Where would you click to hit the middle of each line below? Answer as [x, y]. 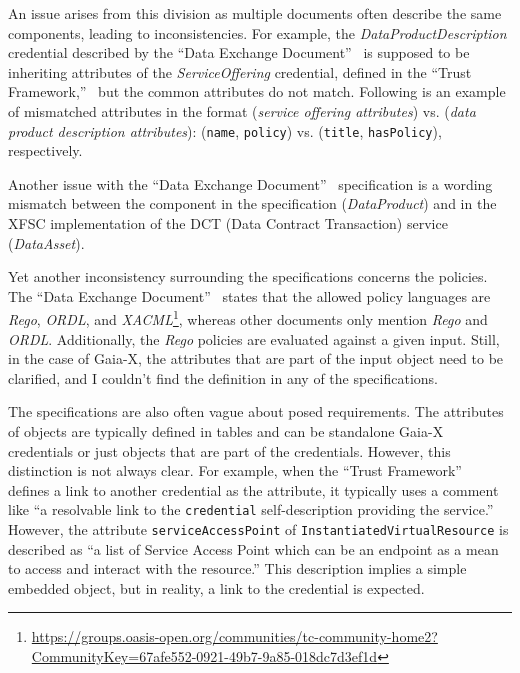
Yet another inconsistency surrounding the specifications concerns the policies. [248, 276]
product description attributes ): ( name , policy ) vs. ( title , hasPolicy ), [225, 130]
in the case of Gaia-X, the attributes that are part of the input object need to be [256, 358]
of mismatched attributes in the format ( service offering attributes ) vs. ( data [242, 110]
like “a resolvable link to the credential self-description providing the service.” [251, 509]
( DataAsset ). [46, 242]
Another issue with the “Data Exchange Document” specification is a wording [250, 183]
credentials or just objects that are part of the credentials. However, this [229, 450]
